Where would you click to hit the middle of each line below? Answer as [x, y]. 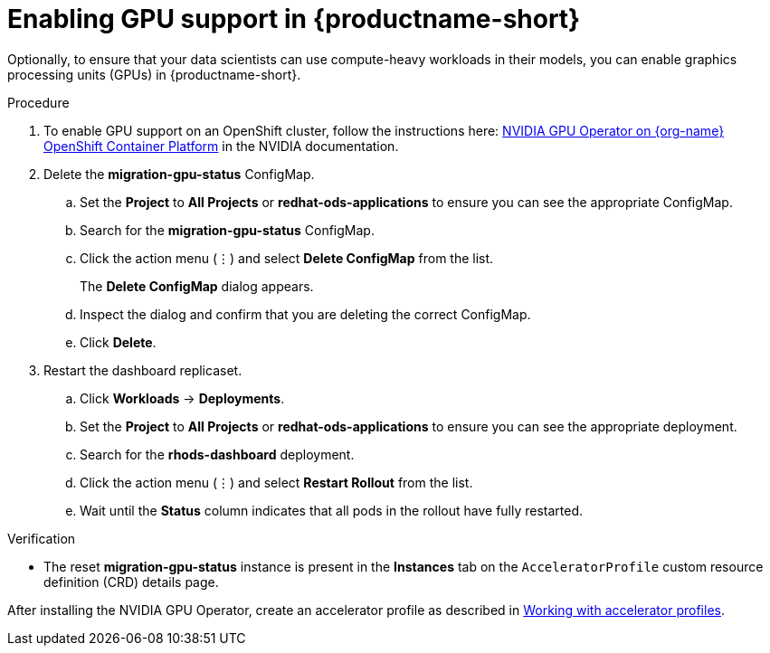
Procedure [38, 102]
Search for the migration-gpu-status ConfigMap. [227, 230]
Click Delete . [118, 342]
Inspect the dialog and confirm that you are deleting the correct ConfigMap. [305, 314]
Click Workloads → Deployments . [182, 398]
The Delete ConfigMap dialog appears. [197, 286]
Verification [42, 538]
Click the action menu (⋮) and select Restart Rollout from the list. [276, 482]
